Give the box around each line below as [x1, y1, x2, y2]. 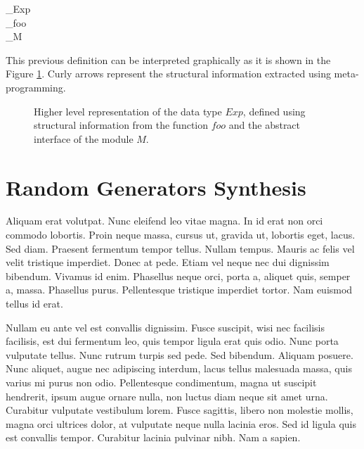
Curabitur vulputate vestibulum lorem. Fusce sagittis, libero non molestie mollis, [6, 403, 353, 417]
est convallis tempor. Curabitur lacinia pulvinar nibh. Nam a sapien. [6, 430, 301, 445]
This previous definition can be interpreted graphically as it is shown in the [6, 52, 331, 67]
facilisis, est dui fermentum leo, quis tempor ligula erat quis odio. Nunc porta [6, 334, 339, 348]
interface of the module [34, 131, 134, 146]
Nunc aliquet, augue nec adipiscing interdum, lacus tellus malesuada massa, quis [6, 361, 352, 376]
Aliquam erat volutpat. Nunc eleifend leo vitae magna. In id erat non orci [6, 213, 323, 228]
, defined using [242, 103, 306, 118]
